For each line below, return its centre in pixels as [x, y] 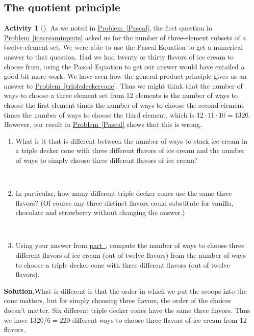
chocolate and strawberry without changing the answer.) [100, 212]
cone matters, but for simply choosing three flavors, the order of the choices [117, 300]
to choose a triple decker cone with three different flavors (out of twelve [123, 264]
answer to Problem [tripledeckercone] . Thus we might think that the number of [123, 85]
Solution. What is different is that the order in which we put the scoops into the [126, 290]
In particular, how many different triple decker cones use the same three [124, 193]
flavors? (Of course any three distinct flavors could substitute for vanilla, [124, 202]
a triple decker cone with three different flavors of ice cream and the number [130, 150]
